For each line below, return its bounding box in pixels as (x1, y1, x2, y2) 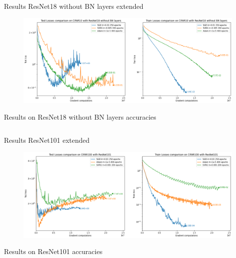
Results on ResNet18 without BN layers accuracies (4, 111, 156, 122)
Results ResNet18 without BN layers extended (4, 1, 144, 11)
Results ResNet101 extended (4, 135, 90, 145)
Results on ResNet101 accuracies (4, 246, 103, 257)
